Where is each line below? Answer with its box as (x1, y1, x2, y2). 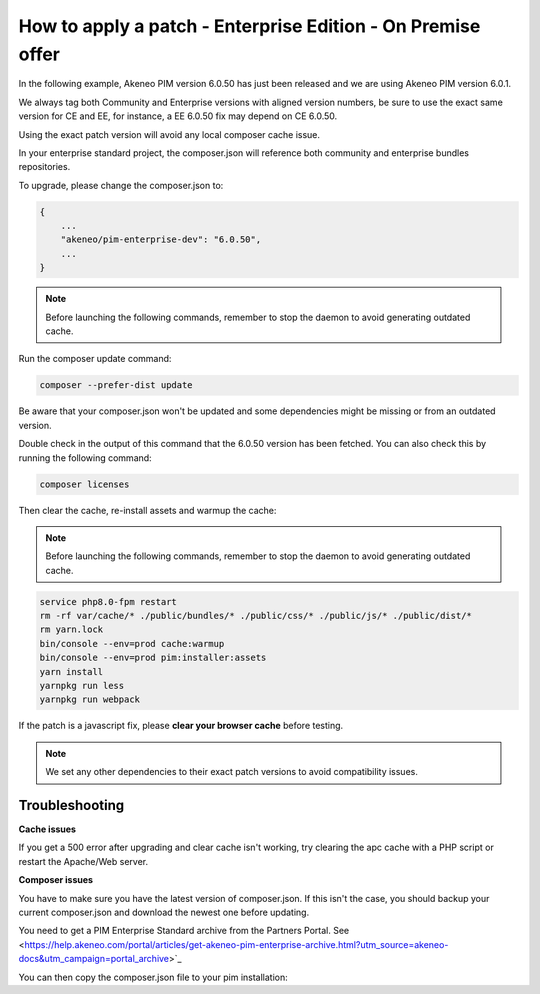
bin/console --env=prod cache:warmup (39, 638, 225, 649)
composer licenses (39, 478, 130, 490)
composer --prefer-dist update (39, 380, 194, 391)
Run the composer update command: (18, 353, 172, 365)
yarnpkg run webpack (39, 694, 140, 705)
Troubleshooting (18, 796, 125, 814)
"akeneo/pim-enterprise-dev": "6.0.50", (60, 234, 262, 245)
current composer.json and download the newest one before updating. (18, 906, 310, 919)
